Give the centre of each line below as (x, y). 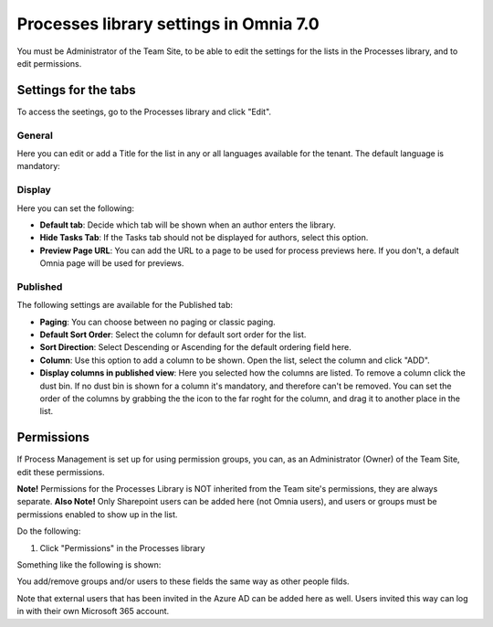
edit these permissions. (61, 472)
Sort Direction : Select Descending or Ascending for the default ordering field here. (195, 347)
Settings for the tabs (76, 90)
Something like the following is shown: (89, 564)
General (35, 135)
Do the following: (49, 531)
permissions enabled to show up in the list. (97, 514)
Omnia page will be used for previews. (112, 263)
